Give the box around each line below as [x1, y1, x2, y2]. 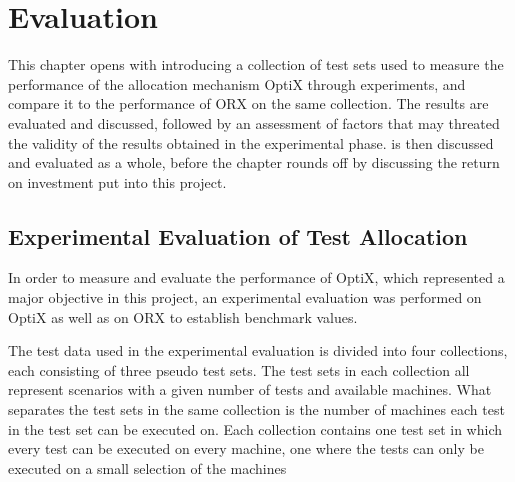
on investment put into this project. [8, 171, 227, 192]
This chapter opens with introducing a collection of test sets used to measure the [8, 54, 504, 75]
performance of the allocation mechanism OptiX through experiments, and [8, 73, 466, 94]
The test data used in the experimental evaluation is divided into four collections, [8, 340, 508, 361]
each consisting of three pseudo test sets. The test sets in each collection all [8, 359, 470, 380]
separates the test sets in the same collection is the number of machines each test [8, 399, 505, 420]
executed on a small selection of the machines [8, 457, 287, 478]
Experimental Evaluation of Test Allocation [8, 220, 468, 251]
